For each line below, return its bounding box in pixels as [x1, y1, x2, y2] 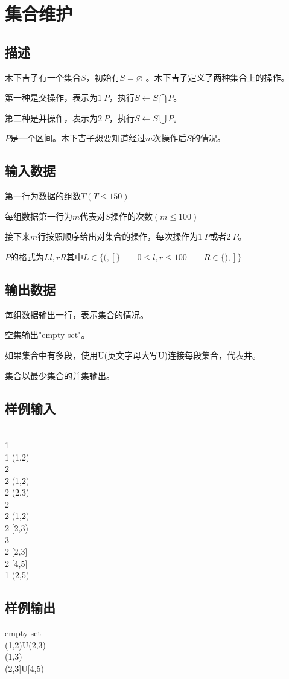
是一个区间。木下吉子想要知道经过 [10, 132, 145, 144]
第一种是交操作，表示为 [5, 91, 98, 104]
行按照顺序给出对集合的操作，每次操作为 [37, 230, 198, 243]
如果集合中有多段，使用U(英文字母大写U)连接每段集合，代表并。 [5, 348, 261, 361]
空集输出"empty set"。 [5, 328, 90, 341]
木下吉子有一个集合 [5, 71, 81, 83]
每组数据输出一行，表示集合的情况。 [5, 308, 148, 320]
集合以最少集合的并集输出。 [5, 369, 115, 381]
